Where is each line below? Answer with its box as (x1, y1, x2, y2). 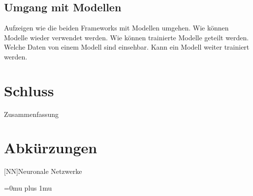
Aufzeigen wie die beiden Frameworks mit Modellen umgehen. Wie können (4, 23, 229, 33)
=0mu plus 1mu (4, 183, 52, 193)
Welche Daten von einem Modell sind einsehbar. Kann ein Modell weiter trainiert (4, 42, 250, 52)
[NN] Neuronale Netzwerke (4, 166, 82, 176)
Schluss (4, 80, 54, 100)
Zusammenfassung (4, 109, 59, 119)
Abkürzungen (4, 138, 97, 158)
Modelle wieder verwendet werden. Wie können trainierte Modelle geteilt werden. (4, 32, 249, 42)
